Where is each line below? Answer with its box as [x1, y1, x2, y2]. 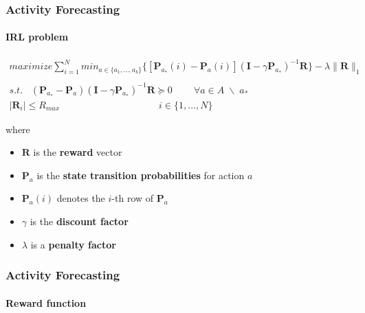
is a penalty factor [30, 237, 116, 251]
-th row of [111, 191, 154, 205]
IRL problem [5, 30, 69, 44]
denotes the [56, 191, 105, 205]
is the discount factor [30, 213, 129, 228]
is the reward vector [33, 145, 122, 159]
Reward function [5, 295, 87, 310]
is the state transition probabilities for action [36, 167, 245, 182]
